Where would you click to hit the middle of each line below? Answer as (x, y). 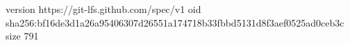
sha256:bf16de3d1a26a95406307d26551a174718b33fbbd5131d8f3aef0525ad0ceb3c (175, 22)
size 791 (22, 36)
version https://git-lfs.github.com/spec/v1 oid (103, 9)
